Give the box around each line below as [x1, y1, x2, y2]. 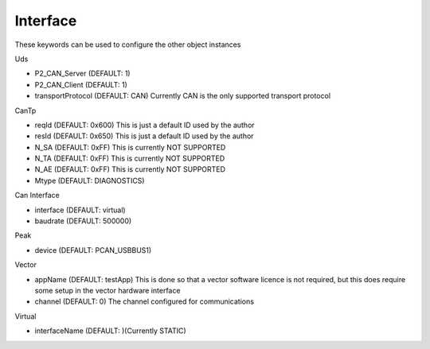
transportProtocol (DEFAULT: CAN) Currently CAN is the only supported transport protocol [34, 91, 330, 101]
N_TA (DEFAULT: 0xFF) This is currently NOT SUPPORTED [34, 153, 225, 163]
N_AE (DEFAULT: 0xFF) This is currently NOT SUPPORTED [34, 165, 226, 174]
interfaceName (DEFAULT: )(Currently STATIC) [34, 326, 186, 335]
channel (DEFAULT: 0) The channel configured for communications [34, 297, 255, 306]
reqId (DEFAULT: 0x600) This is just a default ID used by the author [34, 120, 255, 130]
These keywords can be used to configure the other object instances [14, 40, 241, 49]
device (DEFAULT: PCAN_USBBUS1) [34, 245, 152, 254]
